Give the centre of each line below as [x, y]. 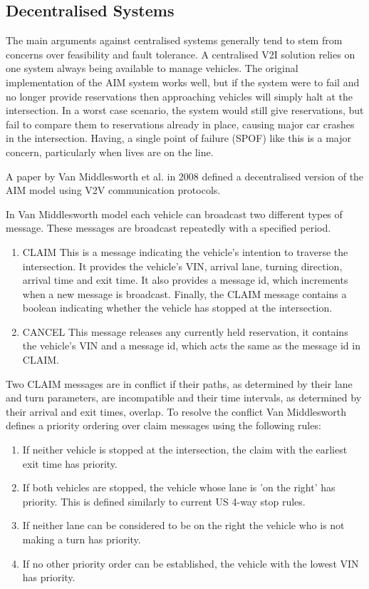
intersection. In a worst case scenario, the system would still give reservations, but [185, 110]
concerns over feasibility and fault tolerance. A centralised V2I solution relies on [181, 54]
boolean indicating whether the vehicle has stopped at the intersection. [177, 308]
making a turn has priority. [82, 539]
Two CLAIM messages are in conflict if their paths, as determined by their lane [179, 383]
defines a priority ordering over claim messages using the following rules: [163, 425]
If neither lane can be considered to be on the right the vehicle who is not [183, 525]
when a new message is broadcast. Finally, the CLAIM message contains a [184, 293]
